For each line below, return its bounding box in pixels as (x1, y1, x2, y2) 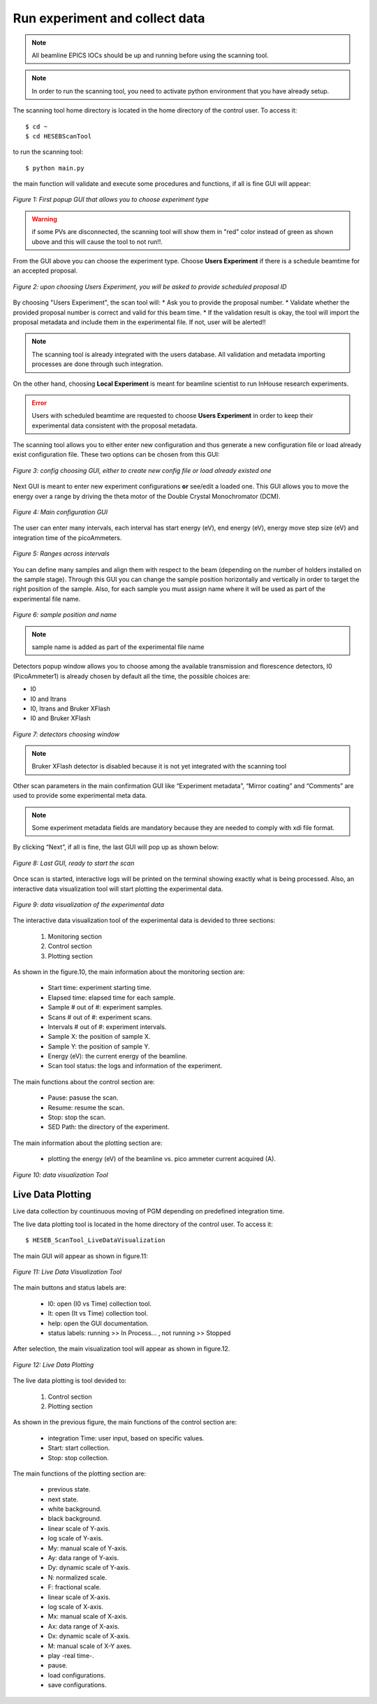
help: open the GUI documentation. (47, 1319, 149, 1327)
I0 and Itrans (30, 694, 67, 703)
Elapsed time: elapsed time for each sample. (47, 993, 176, 1002)
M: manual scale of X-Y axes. (47, 1642, 132, 1650)
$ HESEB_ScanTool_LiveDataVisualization (25, 1237, 165, 1244)
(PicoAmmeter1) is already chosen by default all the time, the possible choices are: (13, 671, 251, 680)
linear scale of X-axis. (47, 1593, 111, 1601)
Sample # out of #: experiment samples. (47, 1003, 163, 1012)
